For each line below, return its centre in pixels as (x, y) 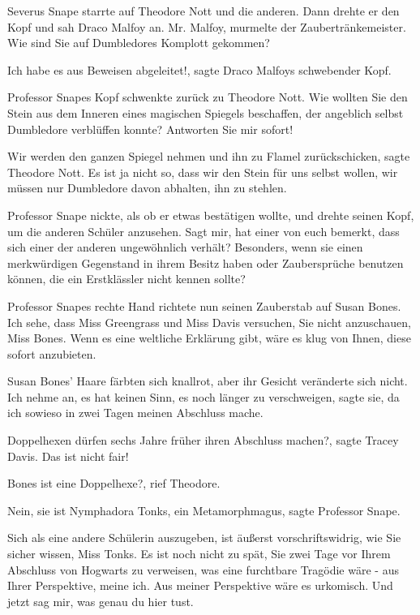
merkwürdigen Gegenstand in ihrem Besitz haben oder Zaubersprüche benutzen (206, 262)
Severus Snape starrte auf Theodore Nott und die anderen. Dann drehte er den (204, 11)
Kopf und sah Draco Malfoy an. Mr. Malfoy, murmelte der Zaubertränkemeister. (207, 26)
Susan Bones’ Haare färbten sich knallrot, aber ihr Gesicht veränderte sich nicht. (208, 381)
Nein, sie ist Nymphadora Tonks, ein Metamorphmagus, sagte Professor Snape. (204, 510)
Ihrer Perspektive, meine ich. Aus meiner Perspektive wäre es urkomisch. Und (200, 585)
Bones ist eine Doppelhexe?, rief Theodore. (114, 483)
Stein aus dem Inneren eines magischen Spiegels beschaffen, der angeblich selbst (206, 112)
